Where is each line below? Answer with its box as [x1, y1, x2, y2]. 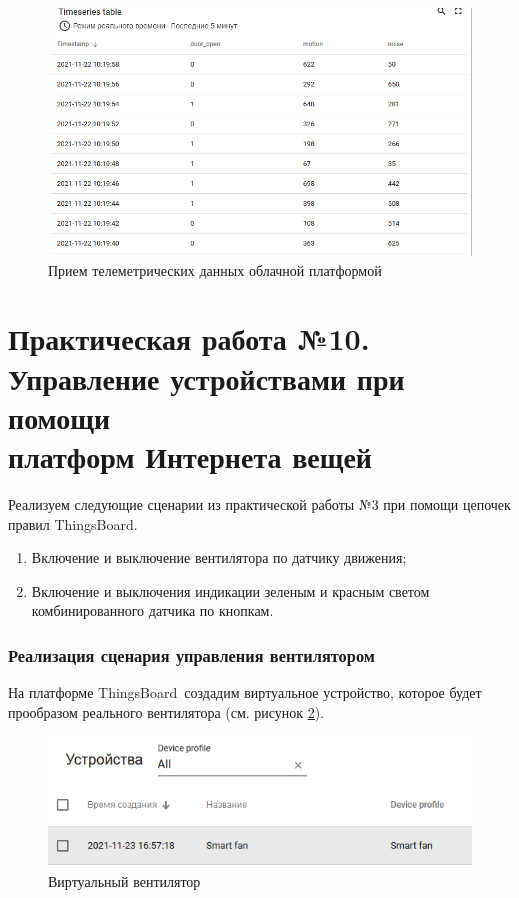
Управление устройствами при [8, 357, 405, 398]
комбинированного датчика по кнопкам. [31, 600, 274, 621]
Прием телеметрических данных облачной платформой [48, 259, 382, 280]
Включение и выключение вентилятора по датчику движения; [31, 547, 407, 568]
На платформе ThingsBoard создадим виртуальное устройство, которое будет [8, 682, 482, 703]
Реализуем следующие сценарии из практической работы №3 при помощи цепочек [8, 493, 511, 514]
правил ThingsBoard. [8, 513, 138, 534]
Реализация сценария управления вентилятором [8, 642, 375, 667]
